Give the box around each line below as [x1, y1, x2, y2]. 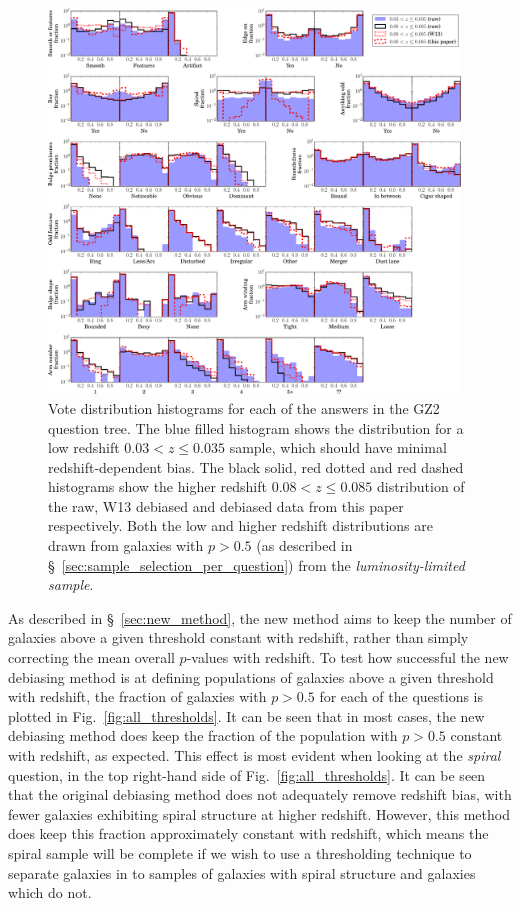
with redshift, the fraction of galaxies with [8, 686, 267, 707]
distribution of [376, 476, 465, 497]
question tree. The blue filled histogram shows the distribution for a [48, 417, 464, 438]
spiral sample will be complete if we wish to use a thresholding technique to [8, 842, 472, 863]
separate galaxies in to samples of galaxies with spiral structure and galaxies [8, 862, 476, 883]
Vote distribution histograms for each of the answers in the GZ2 [48, 397, 440, 418]
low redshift [48, 437, 120, 458]
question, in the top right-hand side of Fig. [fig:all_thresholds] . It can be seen [8, 764, 486, 785]
